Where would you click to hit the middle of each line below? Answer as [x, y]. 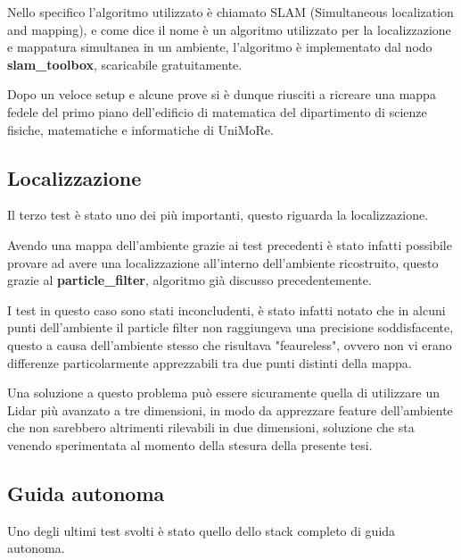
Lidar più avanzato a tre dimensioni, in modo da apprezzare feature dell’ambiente [230, 410]
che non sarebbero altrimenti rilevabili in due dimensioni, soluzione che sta [211, 427]
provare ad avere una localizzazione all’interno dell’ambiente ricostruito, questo [223, 262]
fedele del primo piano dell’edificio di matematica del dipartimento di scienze [217, 111]
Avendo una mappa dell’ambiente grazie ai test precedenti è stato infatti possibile [230, 244]
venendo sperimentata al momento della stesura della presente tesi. [190, 444]
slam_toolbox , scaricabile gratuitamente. [125, 64]
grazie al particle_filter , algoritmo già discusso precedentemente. [189, 280]
